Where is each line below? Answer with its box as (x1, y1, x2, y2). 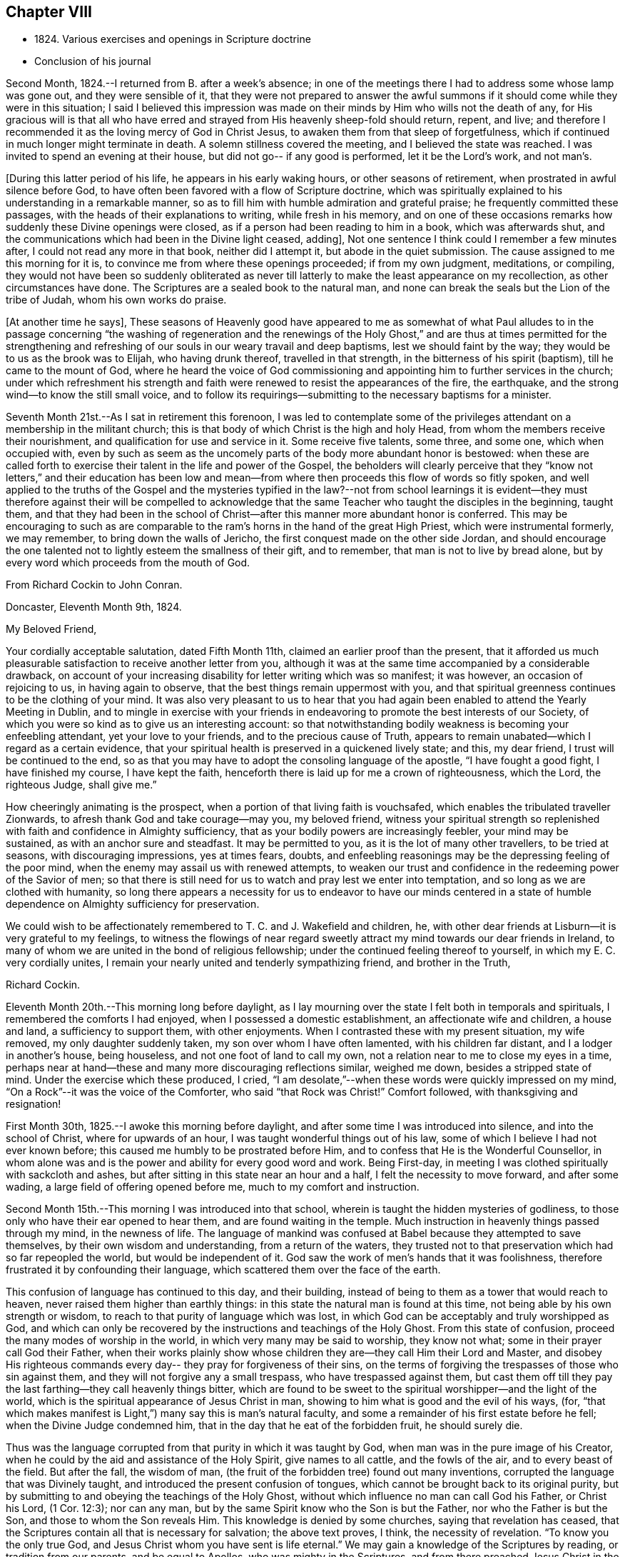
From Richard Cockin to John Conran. (6, 579, 183, 591)
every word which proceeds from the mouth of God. (6, 556, 250, 569)
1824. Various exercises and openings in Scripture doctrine (34, 33, 311, 46)
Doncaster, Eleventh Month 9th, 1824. (6, 601, 182, 614)
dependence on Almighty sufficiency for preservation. (6, 898, 260, 911)
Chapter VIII (6, 3, 92, 21)
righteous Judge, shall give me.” (6, 778, 157, 791)
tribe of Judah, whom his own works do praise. (6, 294, 227, 306)
